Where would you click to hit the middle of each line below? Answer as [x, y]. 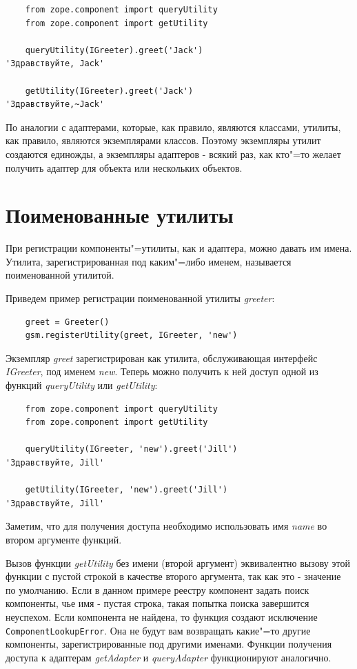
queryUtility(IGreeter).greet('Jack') [114, 50]
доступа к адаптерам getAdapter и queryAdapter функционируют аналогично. [169, 657]
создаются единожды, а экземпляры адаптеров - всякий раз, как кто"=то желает [173, 153]
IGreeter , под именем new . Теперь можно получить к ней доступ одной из [162, 371]
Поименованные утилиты [120, 215]
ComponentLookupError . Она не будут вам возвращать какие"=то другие [158, 630]
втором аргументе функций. [64, 539]
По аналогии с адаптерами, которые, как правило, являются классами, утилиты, [173, 127]
